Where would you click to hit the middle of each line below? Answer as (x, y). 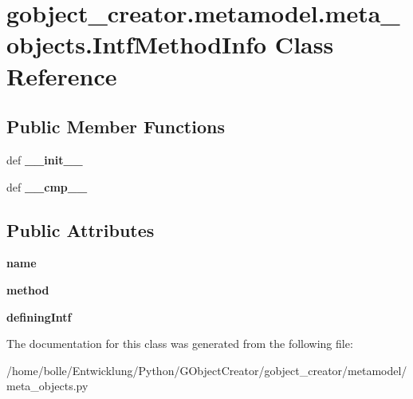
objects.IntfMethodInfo (137, 44)
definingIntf (39, 316)
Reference (62, 75)
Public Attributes (81, 229)
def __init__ (45, 159)
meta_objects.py (47, 386)
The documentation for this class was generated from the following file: (180, 344)
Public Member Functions (116, 126)
